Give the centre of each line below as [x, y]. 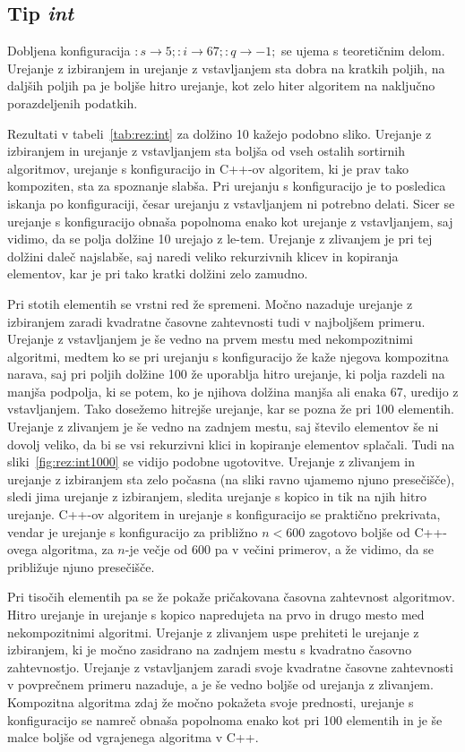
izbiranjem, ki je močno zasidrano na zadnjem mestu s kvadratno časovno [210, 649]
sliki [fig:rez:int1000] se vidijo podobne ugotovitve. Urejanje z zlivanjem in [211, 461]
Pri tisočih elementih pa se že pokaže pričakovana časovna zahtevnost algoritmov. [231, 597]
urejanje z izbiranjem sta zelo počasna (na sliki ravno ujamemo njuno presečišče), [231, 479]
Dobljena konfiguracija [69, 51]
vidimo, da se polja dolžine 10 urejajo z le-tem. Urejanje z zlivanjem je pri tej [220, 239]
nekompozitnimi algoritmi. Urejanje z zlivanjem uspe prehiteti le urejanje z [213, 632]
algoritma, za [77, 549]
